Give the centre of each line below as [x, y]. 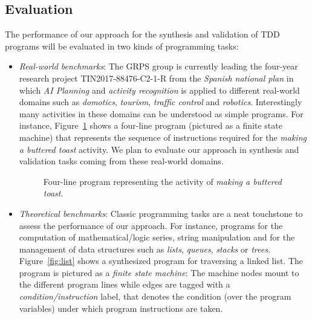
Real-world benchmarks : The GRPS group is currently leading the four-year [158, 66]
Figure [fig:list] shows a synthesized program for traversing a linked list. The [161, 261]
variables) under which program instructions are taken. [121, 308]
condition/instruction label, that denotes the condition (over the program [155, 296]
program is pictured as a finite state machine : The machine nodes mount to [159, 272]
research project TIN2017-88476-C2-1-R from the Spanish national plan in [156, 78]
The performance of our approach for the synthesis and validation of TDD [142, 34]
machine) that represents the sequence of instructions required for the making [163, 137]
